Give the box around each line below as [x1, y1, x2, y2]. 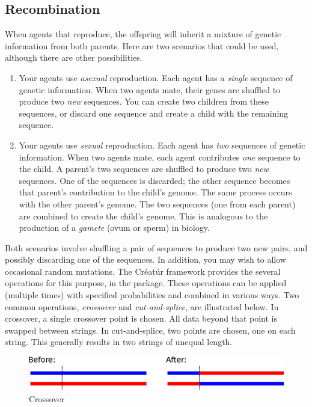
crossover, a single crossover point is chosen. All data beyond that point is [5, 312, 278, 325]
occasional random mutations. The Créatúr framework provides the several [5, 265, 281, 277]
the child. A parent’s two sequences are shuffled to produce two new [19, 162, 269, 175]
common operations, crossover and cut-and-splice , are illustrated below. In [5, 300, 279, 313]
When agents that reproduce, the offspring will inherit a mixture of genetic [5, 28, 281, 40]
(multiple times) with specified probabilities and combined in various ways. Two [5, 289, 299, 301]
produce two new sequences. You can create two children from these [19, 95, 269, 108]
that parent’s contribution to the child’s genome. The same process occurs [19, 186, 292, 198]
